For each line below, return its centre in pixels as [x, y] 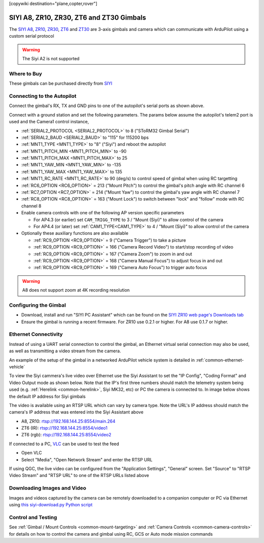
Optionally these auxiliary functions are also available [75, 233]
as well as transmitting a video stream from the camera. [65, 351]
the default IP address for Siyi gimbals [47, 396]
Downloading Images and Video [48, 488]
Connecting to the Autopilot [43, 96]
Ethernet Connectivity [36, 334]
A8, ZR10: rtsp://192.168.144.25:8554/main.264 [68, 421]
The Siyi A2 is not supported [51, 59]
